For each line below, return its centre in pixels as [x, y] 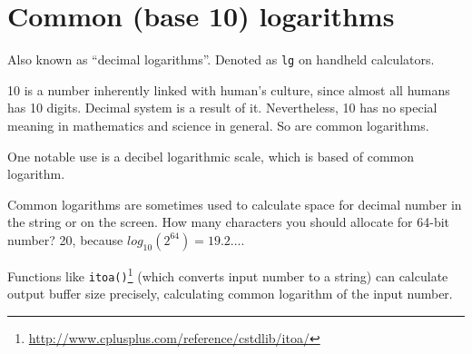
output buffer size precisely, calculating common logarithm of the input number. [230, 294]
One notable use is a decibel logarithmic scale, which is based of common [211, 156]
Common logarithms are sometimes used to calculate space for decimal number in [235, 204]
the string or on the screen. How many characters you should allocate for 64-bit [229, 222]
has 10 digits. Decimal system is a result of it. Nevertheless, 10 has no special [222, 108]
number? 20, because [65, 239]
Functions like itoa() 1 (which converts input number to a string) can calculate [228, 274]
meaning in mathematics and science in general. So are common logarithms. [218, 125]
